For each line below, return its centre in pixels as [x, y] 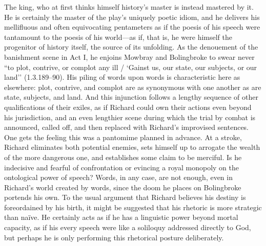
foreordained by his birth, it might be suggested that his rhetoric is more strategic [133, 207]
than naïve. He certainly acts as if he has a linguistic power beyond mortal [121, 217]
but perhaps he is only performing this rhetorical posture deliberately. [114, 237]
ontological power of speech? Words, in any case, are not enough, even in [118, 177]
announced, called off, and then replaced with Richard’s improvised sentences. [127, 127]
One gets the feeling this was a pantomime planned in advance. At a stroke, [123, 137]
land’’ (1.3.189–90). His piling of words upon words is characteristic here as [122, 77]
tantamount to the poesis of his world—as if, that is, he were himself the [118, 37]
